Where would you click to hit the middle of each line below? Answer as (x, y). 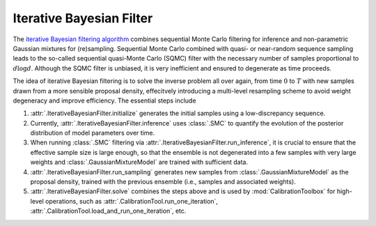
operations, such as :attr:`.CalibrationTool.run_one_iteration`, (132, 201)
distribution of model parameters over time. (93, 133)
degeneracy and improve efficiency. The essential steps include (104, 100)
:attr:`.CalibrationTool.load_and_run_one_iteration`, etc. (108, 211)
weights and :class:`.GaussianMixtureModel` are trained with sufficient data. (139, 162)
